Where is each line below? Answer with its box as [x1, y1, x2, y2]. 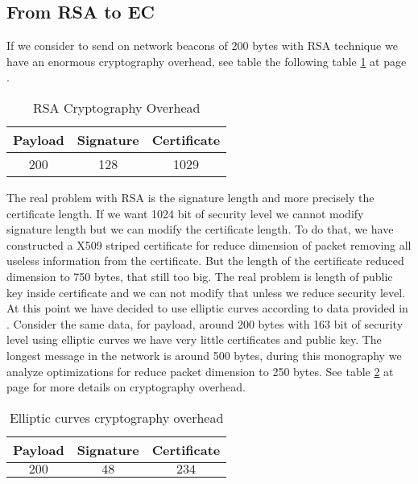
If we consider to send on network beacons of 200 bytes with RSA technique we [6, 37, 398, 54]
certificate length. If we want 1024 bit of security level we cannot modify [6, 205, 364, 221]
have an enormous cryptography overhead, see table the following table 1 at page [6, 52, 407, 69]
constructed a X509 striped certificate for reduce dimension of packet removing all [6, 236, 412, 253]
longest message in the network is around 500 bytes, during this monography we [6, 346, 402, 363]
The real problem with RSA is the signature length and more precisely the [6, 188, 375, 205]
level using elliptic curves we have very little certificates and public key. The [6, 331, 382, 348]
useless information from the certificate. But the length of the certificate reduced [6, 252, 404, 269]
